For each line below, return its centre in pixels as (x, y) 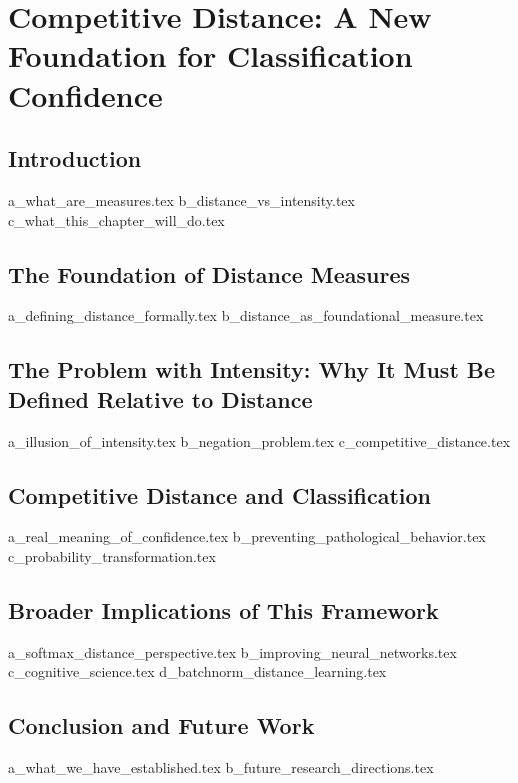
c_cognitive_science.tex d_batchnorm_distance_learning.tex (197, 671)
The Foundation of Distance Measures (209, 273)
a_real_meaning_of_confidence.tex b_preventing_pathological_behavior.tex (247, 536)
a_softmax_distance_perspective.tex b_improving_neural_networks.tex (232, 651)
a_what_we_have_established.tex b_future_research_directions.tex (221, 767)
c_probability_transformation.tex (112, 555)
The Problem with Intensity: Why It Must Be (252, 369)
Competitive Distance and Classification (220, 494)
